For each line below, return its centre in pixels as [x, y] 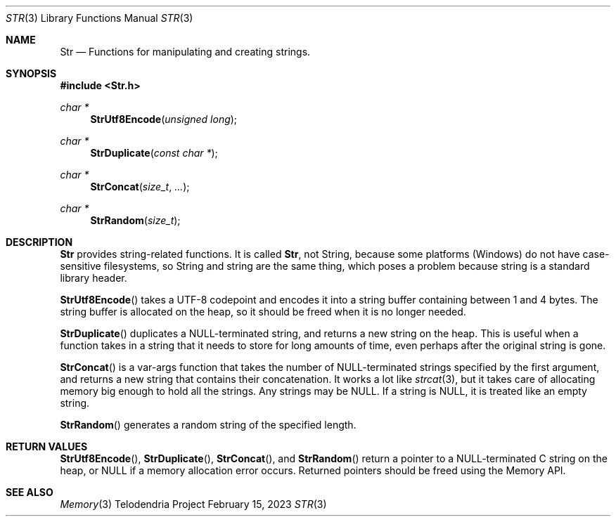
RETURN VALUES [47, 446]
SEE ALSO [30, 492]
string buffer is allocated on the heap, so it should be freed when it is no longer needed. [263, 312]
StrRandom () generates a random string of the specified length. [208, 425]
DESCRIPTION [39, 242]
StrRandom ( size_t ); [135, 220]
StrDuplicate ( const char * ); [154, 153]
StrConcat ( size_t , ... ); [140, 187]
